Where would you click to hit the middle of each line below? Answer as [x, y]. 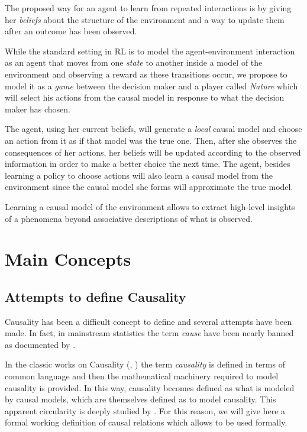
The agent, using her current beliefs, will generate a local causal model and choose [153, 129]
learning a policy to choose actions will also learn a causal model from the [139, 175]
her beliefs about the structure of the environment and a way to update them [145, 19]
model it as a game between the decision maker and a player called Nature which [151, 86]
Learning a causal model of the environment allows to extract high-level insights [150, 206]
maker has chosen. [38, 109]
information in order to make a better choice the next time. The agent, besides [148, 164]
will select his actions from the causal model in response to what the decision [145, 97]
